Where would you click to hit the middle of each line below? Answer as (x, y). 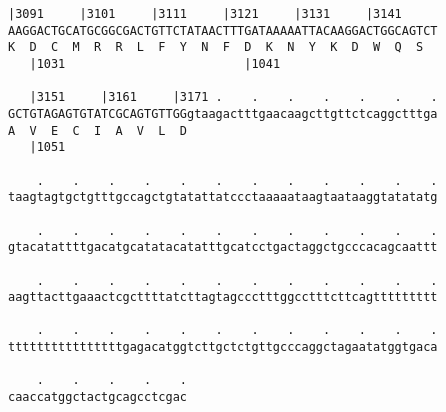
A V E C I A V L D (97, 130)
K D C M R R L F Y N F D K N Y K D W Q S (216, 47)
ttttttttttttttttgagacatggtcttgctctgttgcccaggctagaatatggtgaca (223, 347)
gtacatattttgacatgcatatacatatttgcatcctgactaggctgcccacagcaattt (223, 247)
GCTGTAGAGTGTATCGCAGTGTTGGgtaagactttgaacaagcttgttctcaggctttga (223, 113)
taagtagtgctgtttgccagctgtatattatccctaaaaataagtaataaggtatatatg (223, 197)
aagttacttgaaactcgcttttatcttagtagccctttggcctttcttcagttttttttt (223, 297)
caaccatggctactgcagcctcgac (97, 397)
